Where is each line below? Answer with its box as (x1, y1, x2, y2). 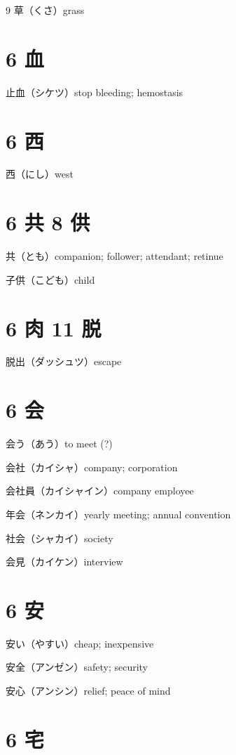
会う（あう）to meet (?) (6, 436, 113, 451)
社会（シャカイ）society (6, 530, 113, 545)
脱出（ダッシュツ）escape (6, 354, 122, 369)
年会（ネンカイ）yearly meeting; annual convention (6, 506, 231, 521)
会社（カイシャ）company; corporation (6, 459, 178, 474)
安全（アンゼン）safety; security (6, 659, 148, 674)
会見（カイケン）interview (6, 554, 123, 569)
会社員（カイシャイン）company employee (6, 483, 194, 498)
